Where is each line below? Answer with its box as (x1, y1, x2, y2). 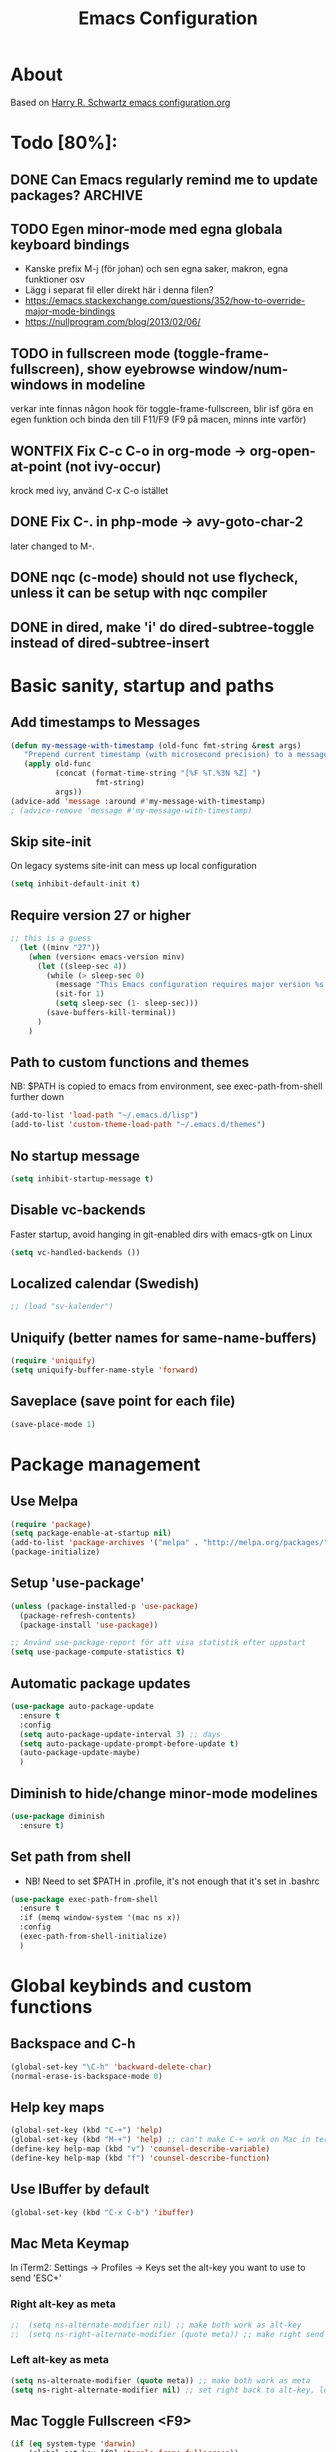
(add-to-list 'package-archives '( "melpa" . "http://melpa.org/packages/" (10, 1538, 329, 1548)
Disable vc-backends (10, 1202, 146, 1219)
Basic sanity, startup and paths (10, 674, 275, 697)
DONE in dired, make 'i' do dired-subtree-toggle (10, 618, 315, 636)
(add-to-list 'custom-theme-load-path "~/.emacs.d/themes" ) (10, 1120, 267, 1130)
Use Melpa (10, 1493, 79, 1510)
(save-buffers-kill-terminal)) (46, 1008, 177, 1018)
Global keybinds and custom (10, 1974, 252, 1997)
